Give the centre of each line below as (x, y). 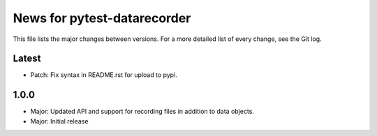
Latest (27, 59)
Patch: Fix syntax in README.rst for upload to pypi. (104, 75)
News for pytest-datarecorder (102, 18)
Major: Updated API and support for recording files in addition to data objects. (142, 112)
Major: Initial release (59, 121)
